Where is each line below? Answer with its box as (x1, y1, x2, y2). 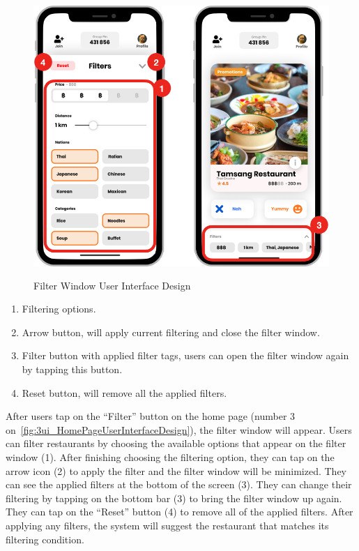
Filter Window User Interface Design (33, 278, 191, 292)
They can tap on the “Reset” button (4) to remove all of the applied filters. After (6, 504, 353, 519)
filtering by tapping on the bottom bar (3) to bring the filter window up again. (6, 490, 342, 505)
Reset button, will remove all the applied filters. (22, 385, 227, 400)
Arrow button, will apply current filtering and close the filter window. (22, 324, 320, 339)
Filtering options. (22, 301, 96, 316)
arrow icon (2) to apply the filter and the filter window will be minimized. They (6, 463, 347, 478)
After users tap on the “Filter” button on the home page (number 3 (6, 409, 296, 423)
